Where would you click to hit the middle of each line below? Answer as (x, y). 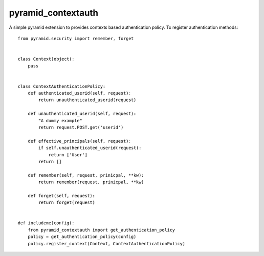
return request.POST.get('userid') (81, 128)
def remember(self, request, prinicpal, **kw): (86, 175)
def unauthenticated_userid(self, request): (82, 114)
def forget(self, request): (61, 196)
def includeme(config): (46, 223)
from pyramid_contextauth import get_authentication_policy (101, 230)
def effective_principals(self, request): (79, 141)
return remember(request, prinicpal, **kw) (91, 182)
